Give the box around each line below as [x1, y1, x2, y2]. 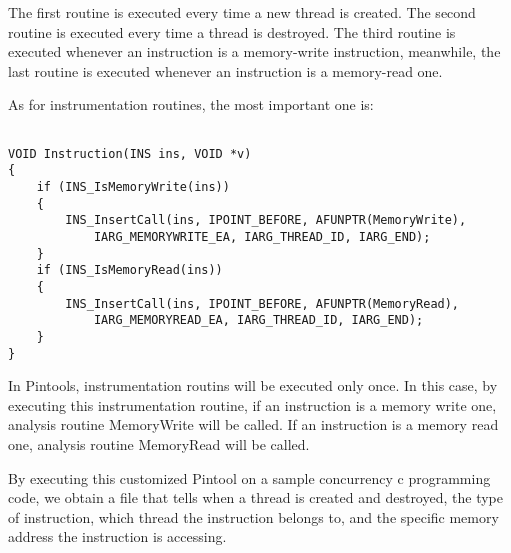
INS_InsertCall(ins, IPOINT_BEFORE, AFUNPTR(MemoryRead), [65, 296, 460, 311]
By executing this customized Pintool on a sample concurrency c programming [8, 467, 491, 488]
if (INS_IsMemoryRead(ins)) [36, 263, 223, 278]
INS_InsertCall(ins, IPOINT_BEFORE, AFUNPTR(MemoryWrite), [65, 213, 467, 228]
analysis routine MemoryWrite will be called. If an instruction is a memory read [8, 414, 499, 435]
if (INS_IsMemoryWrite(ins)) [36, 179, 230, 194]
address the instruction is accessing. [8, 526, 227, 547]
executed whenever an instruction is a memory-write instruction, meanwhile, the [8, 41, 501, 62]
